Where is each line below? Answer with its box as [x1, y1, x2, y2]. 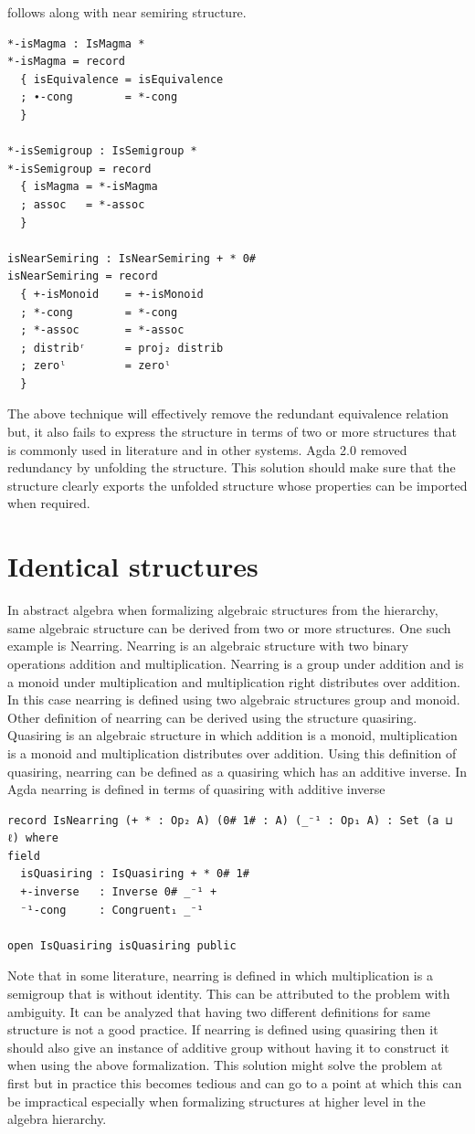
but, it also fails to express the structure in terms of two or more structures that [7, 422, 458, 441]
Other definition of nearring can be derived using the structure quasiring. [7, 707, 417, 726]
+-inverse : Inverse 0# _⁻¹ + [20, 885, 217, 899]
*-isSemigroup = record [7, 162, 152, 175]
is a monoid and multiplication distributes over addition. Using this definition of [7, 743, 457, 762]
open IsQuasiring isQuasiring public [7, 938, 237, 952]
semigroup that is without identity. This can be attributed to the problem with [7, 984, 450, 1003]
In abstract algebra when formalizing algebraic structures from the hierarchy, [7, 600, 438, 620]
